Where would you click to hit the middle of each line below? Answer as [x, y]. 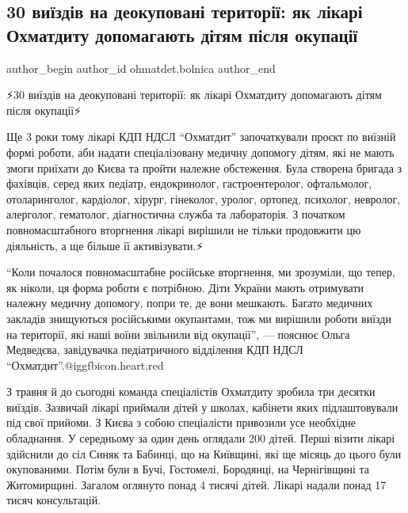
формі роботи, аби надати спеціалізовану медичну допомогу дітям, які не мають [200, 152]
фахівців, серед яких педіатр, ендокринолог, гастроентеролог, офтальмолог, [189, 183]
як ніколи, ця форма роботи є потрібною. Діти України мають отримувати [185, 287]
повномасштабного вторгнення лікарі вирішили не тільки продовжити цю [184, 229]
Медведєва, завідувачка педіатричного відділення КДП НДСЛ [155, 350]
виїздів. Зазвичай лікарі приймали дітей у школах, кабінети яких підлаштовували [202, 407]
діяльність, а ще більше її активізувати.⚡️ [105, 245]
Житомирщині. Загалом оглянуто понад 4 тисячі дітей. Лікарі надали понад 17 [196, 484]
